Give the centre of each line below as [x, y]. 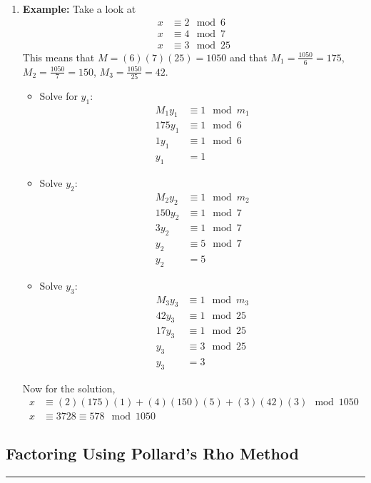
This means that [59, 57]
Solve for [59, 95]
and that [248, 57]
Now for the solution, [69, 388]
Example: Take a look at [79, 9]
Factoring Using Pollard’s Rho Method [152, 453]
